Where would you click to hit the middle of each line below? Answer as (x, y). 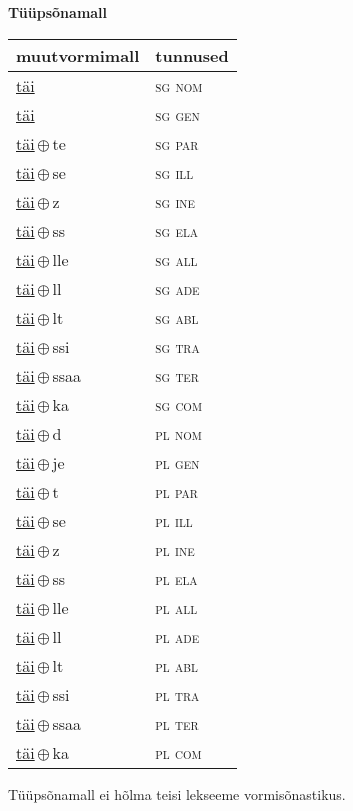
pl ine (175, 549)
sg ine (175, 201)
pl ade (177, 636)
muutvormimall (78, 55)
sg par (177, 143)
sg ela (177, 230)
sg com (178, 404)
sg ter (177, 375)
